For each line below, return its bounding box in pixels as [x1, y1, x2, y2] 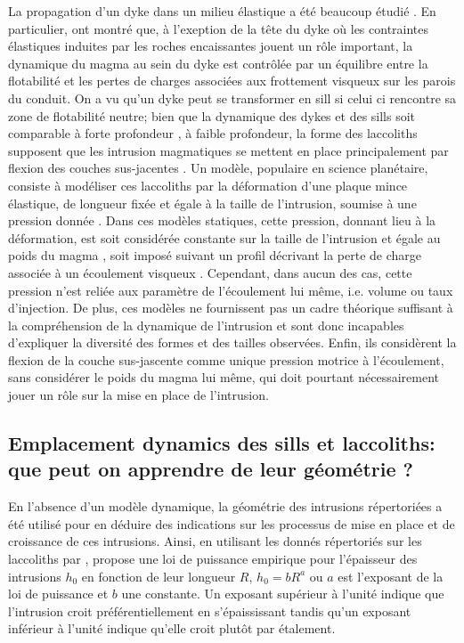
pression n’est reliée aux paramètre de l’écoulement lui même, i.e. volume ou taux [8, 281, 453, 299]
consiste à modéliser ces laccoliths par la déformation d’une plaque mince [8, 175, 408, 194]
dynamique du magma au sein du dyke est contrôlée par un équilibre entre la [8, 53, 428, 72]
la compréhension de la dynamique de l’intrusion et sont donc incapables [8, 315, 404, 334]
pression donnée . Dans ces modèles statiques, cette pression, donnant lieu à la [8, 211, 436, 230]
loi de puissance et [8, 584, 109, 603]
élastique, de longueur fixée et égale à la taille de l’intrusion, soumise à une [8, 193, 417, 212]
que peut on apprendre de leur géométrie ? [8, 455, 413, 483]
